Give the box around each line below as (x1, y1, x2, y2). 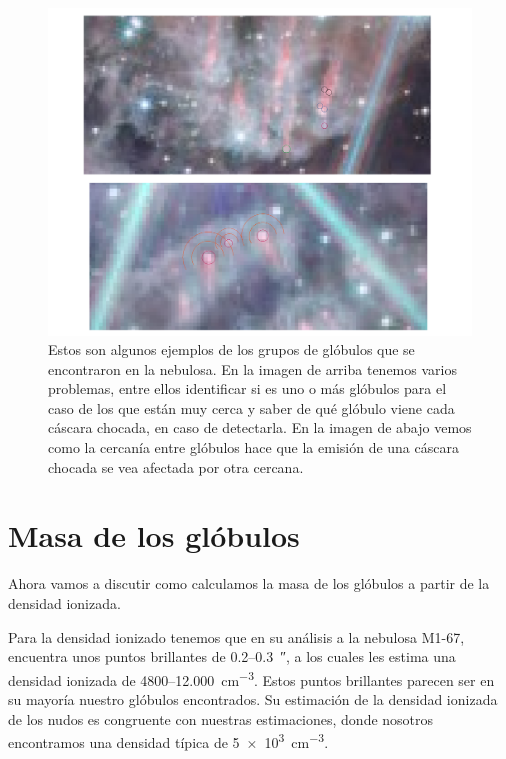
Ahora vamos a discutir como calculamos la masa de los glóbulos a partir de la (8, 573, 490, 594)
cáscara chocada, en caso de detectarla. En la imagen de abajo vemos (48, 417, 472, 438)
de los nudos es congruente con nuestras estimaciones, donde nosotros (8, 708, 434, 729)
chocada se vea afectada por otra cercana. (48, 456, 304, 477)
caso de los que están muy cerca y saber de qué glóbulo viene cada (48, 397, 455, 418)
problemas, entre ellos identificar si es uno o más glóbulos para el (48, 378, 447, 399)
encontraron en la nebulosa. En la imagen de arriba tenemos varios (48, 358, 457, 379)
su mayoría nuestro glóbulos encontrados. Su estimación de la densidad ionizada (8, 689, 498, 710)
